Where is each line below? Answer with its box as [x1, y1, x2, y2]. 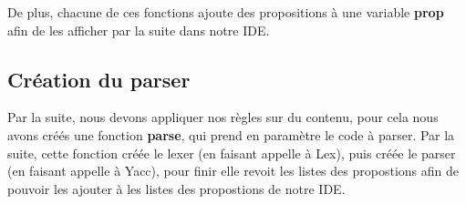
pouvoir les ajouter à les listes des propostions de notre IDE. [7, 178, 346, 198]
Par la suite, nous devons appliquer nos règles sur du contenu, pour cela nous [7, 107, 439, 127]
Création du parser [7, 65, 191, 93]
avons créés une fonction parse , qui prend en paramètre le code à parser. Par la [7, 125, 455, 144]
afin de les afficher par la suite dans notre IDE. [7, 20, 270, 39]
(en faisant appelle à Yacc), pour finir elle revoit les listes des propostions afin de [7, 161, 459, 180]
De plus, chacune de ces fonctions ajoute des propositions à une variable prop [7, 3, 444, 21]
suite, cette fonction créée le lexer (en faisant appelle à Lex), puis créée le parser [7, 143, 456, 162]
